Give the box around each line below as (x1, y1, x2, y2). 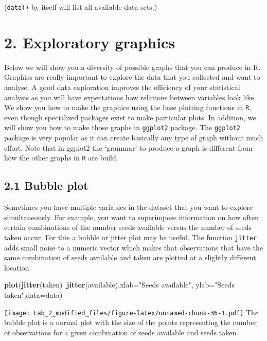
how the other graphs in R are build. (4, 152, 118, 163)
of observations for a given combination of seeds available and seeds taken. (4, 327, 239, 337)
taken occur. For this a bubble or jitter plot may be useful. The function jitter (4, 231, 257, 242)
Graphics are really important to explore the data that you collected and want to (4, 71, 260, 82)
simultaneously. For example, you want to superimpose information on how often (4, 211, 259, 222)
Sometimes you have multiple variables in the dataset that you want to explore (4, 202, 253, 212)
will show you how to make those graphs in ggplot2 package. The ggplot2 (4, 122, 241, 133)
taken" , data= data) (4, 289, 63, 300)
